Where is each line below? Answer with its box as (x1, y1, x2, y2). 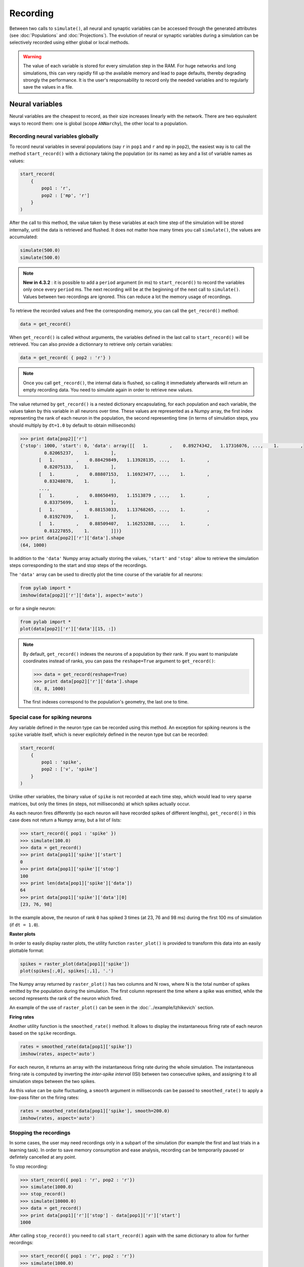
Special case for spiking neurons (9, 714, 92, 721)
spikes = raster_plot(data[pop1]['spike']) (20, 961, 130, 966)
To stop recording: (9, 1163, 48, 1169)
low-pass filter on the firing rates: (9, 1095, 80, 1101)
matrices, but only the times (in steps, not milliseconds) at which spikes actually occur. (9, 801, 191, 807)
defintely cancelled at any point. (9, 1154, 77, 1160)
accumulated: (9, 234, 38, 240)
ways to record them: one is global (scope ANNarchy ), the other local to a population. (9, 120, 188, 126)
